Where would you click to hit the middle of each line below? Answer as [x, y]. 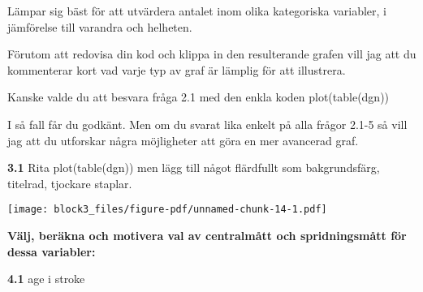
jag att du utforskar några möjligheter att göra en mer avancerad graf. [183, 140]
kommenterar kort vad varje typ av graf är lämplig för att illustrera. [177, 69]
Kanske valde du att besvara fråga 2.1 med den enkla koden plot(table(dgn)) [199, 97]
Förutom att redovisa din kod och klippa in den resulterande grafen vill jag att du [212, 54]
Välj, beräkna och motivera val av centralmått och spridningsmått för [207, 235]
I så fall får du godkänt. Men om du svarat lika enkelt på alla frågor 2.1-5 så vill [207, 124]
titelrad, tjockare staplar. [70, 183]
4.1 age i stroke [46, 279]
